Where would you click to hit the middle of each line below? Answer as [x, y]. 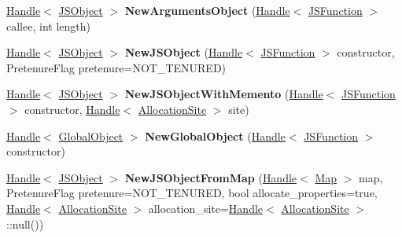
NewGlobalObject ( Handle [215, 135]
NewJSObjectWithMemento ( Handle [224, 94]
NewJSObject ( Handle [184, 52]
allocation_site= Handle [206, 208]
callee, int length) [48, 26]
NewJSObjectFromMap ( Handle [211, 177]
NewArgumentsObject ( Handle [207, 10]
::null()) [25, 223]
